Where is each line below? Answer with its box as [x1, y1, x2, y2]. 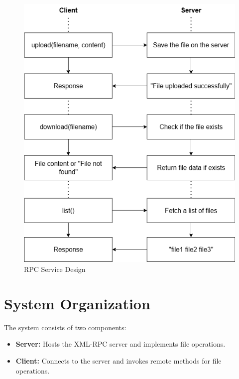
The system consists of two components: [4, 322, 126, 332]
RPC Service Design [24, 264, 86, 274]
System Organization [4, 293, 150, 313]
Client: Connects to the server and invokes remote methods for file [15, 355, 222, 366]
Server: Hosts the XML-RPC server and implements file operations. [15, 339, 226, 349]
